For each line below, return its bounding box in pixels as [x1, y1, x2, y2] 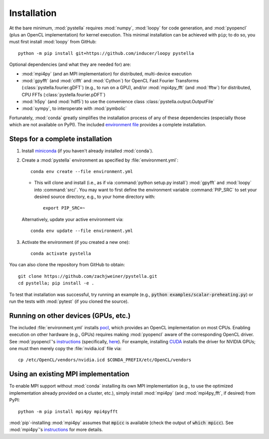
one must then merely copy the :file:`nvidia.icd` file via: [9, 346, 122, 352]
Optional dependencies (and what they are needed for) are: [9, 61, 132, 67]
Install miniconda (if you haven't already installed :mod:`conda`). [21, 148, 153, 154]
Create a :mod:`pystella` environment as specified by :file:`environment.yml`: [21, 157, 179, 163]
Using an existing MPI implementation [9, 370, 130, 379]
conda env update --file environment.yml [30, 228, 133, 234]
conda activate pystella [30, 251, 91, 256]
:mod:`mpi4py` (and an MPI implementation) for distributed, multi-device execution [21, 70, 192, 77]
